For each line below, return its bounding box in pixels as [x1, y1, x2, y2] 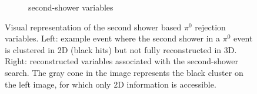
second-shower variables [28, 1, 114, 13]
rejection [195, 20, 226, 33]
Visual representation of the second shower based [5, 20, 182, 33]
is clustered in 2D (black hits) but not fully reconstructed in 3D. [5, 43, 237, 55]
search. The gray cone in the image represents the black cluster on [5, 66, 243, 78]
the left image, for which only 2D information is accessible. [5, 78, 216, 90]
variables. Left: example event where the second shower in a [5, 32, 221, 44]
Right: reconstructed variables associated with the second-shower [5, 55, 239, 67]
